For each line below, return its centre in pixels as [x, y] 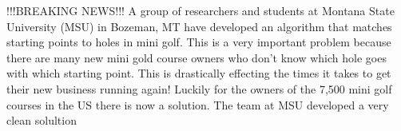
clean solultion [42, 120]
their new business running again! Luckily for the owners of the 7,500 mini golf [199, 88]
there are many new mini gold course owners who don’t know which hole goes [197, 57]
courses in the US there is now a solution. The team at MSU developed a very [198, 104]
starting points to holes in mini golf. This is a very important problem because [199, 42]
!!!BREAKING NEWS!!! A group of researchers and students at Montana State [200, 10]
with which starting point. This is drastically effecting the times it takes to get [199, 73]
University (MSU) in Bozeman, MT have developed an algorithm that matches [199, 26]
